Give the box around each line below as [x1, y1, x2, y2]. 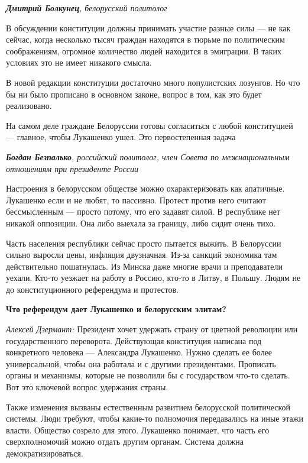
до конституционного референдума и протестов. [6, 283, 179, 295]
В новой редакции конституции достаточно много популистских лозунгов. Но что [6, 76, 300, 88]
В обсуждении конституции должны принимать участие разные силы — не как [6, 21, 291, 34]
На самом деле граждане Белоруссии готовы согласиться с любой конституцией [6, 119, 293, 131]
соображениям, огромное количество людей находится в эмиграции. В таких [6, 44, 281, 57]
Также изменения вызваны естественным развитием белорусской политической [6, 400, 291, 413]
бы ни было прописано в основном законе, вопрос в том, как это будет [6, 88, 262, 100]
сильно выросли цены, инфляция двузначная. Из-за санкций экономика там [6, 248, 277, 261]
